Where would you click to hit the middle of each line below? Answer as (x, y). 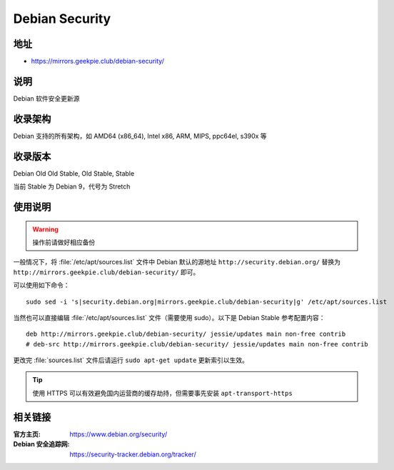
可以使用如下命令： (41, 285)
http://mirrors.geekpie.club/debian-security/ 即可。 (106, 272)
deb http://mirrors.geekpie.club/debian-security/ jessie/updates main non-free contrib (186, 334)
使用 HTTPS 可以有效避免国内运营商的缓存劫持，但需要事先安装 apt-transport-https (162, 393)
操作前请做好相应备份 (64, 242)
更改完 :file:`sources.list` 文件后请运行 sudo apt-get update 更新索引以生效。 (131, 360)
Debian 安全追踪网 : (41, 444)
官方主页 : (27, 434)
